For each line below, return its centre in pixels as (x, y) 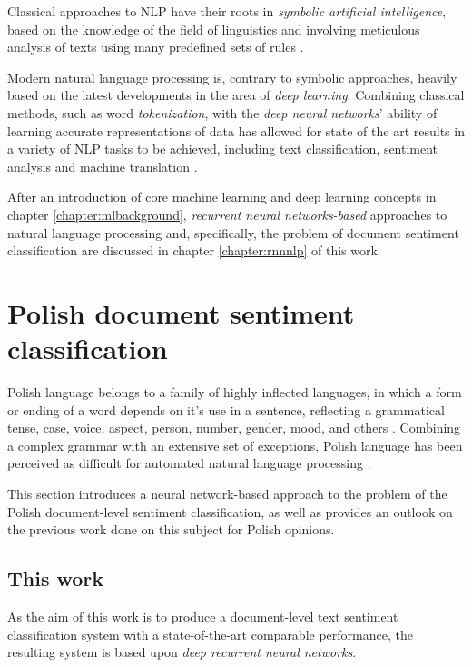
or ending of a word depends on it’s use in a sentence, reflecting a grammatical (226, 409)
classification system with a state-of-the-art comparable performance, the (210, 634)
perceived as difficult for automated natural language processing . (189, 463)
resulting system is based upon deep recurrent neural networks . (182, 652)
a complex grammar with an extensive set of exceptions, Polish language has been (235, 445)
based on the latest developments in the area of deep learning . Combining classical (236, 95)
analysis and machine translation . (103, 166)
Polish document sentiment (181, 312)
